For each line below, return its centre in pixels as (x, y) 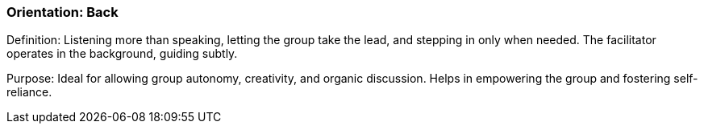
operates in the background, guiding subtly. (122, 54)
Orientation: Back (62, 12)
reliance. (29, 92)
